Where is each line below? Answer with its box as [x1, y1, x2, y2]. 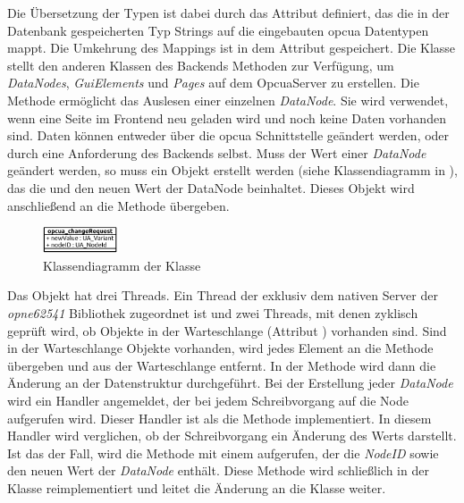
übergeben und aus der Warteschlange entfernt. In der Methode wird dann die [7, 356, 436, 374]
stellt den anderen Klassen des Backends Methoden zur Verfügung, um [7, 55, 394, 74]
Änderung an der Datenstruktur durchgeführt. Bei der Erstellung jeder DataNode [7, 373, 453, 392]
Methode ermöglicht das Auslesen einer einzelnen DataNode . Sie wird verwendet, [7, 90, 449, 109]
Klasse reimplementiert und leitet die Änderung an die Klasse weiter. [7, 478, 386, 497]
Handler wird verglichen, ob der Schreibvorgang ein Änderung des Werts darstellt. [7, 426, 457, 445]
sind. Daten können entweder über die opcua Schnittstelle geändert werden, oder [7, 126, 450, 145]
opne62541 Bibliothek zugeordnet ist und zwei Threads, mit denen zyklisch [7, 303, 418, 322]
